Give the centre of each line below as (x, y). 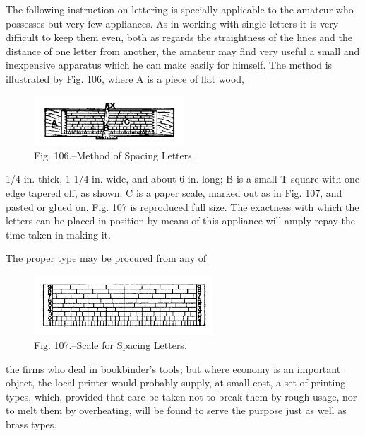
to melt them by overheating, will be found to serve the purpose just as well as (176, 410)
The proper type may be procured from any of (106, 258)
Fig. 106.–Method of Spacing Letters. (114, 155)
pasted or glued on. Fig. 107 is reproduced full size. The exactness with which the (182, 206)
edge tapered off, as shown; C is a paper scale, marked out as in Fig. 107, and (174, 192)
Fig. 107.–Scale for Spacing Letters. (110, 344)
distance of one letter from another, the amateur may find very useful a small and (183, 51)
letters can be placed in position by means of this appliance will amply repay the (181, 220)
